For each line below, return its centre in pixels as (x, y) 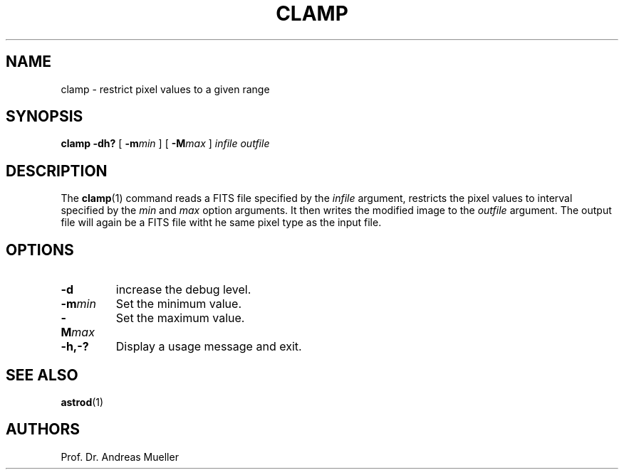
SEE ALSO (42, 375)
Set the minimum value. (179, 304)
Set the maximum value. (180, 318)
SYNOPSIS (45, 117)
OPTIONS (40, 250)
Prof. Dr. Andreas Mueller (120, 457)
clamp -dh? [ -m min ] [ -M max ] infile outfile (165, 144)
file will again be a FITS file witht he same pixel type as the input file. (221, 223)
